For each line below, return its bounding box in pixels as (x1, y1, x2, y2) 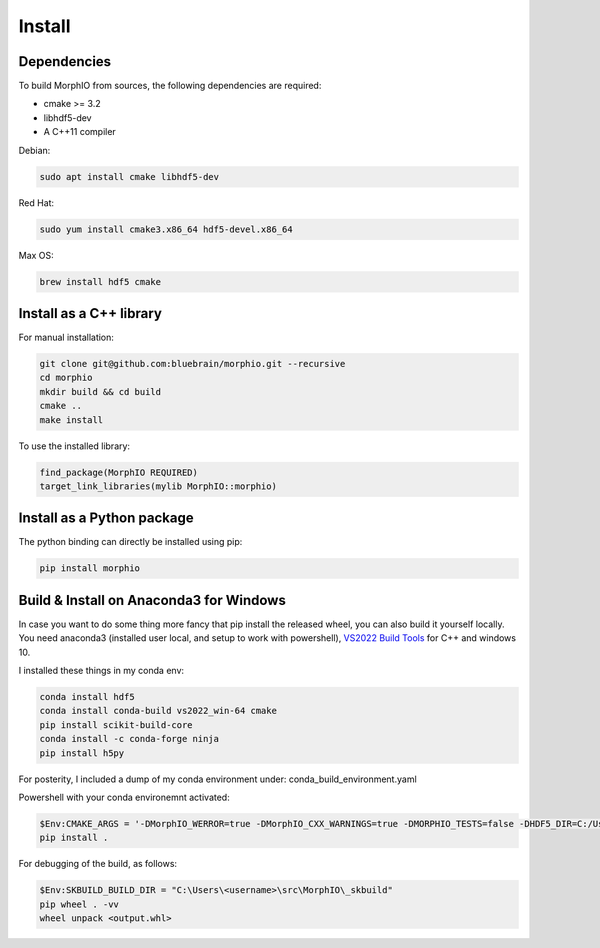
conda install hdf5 (39, 691, 135, 703)
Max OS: (18, 249, 54, 261)
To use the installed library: (18, 440, 130, 452)
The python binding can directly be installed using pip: (18, 536, 243, 548)
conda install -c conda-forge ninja (39, 733, 220, 745)
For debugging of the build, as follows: (18, 858, 178, 870)
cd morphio (39, 372, 93, 384)
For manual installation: (18, 331, 115, 344)
